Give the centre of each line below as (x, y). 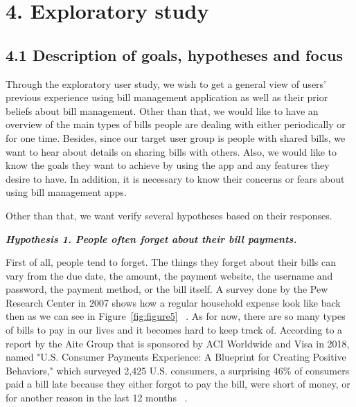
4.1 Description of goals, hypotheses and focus (174, 54)
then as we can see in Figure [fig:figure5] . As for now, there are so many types (176, 316)
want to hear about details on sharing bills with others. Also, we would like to (171, 151)
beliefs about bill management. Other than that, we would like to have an (162, 110)
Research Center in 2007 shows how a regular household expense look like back (173, 302)
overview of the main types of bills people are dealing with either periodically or (176, 124)
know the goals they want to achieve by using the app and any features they (168, 165)
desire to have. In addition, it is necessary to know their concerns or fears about (175, 178)
